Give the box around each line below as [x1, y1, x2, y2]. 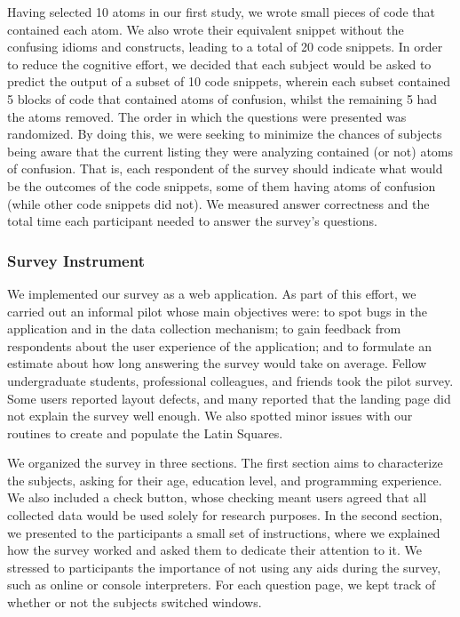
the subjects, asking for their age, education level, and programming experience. [7, 470, 442, 489]
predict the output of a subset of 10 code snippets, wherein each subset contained [7, 72, 451, 91]
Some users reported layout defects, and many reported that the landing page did [7, 389, 451, 407]
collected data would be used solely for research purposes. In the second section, [7, 506, 443, 525]
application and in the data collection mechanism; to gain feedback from [7, 319, 401, 338]
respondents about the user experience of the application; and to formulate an [7, 336, 432, 355]
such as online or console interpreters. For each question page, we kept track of [7, 575, 436, 594]
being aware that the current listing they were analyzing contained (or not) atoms [7, 141, 454, 160]
